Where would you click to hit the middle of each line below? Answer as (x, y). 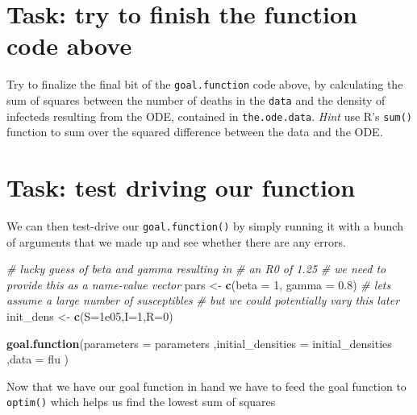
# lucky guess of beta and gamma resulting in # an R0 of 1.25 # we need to (196, 269)
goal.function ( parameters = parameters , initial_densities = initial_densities (199, 343)
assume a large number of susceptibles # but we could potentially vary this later (203, 300)
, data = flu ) (38, 359)
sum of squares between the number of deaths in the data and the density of (196, 100)
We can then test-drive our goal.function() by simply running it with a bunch (205, 226)
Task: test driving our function (181, 187)
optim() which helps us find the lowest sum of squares (141, 402)
